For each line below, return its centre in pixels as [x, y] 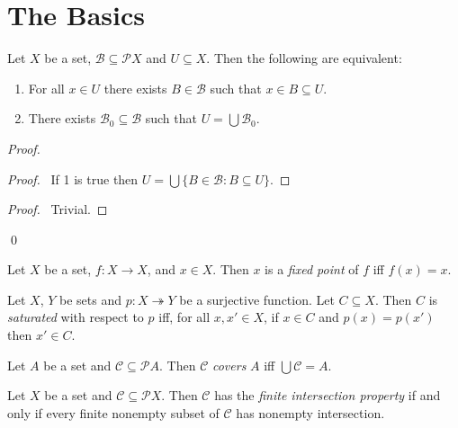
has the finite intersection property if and [328, 395]
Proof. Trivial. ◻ [58, 209]
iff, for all [184, 317]
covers [229, 365]
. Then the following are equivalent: [304, 58]
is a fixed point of [312, 269]
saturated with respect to [76, 317]
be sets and [91, 299]
